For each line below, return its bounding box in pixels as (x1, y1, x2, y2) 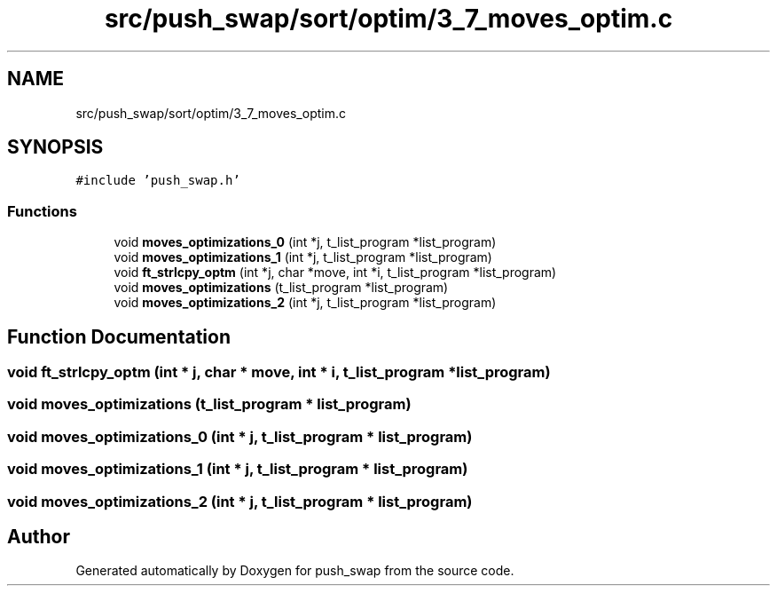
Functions (7, 202, 77, 220)
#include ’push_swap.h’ (75, 173, 240, 188)
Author (7, 525, 70, 548)
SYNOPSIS (7, 136, 104, 159)
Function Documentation (7, 325, 231, 348)
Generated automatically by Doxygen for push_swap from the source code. (75, 563, 514, 579)
